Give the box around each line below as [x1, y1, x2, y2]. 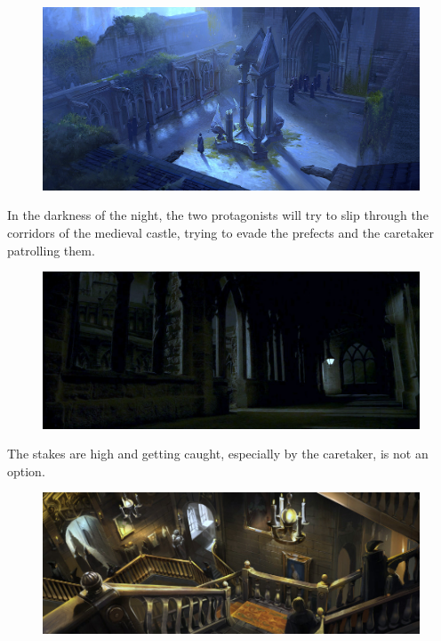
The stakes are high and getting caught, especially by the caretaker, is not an [7, 444, 429, 463]
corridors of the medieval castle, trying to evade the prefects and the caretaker [7, 223, 434, 241]
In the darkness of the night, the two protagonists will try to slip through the [7, 206, 429, 224]
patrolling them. [7, 240, 95, 259]
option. [7, 461, 45, 480]
